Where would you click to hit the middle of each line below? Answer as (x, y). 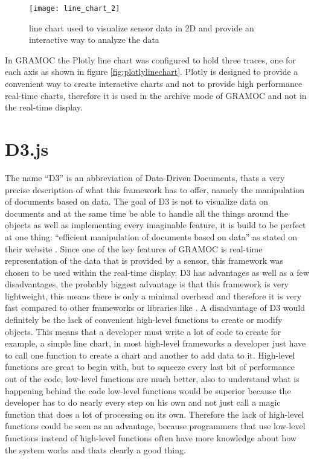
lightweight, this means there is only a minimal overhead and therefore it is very (153, 295)
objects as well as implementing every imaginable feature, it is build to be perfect (155, 225)
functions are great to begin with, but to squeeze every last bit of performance (150, 367)
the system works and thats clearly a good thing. (95, 449)
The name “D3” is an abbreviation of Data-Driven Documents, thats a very (145, 177)
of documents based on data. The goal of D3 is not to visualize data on (137, 201)
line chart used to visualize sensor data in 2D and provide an (142, 27)
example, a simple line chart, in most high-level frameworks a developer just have (155, 343)
